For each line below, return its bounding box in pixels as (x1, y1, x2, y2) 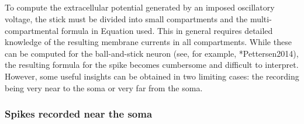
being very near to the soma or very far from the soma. (5, 81, 203, 94)
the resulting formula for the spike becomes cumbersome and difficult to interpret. (5, 58, 299, 71)
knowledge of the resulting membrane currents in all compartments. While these (5, 36, 292, 48)
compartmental (5, 24, 59, 36)
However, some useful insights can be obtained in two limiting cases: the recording (5, 70, 299, 82)
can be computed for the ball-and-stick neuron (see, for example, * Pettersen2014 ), (5, 47, 299, 59)
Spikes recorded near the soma (5, 106, 153, 121)
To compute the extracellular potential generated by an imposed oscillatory (5, 1, 275, 13)
